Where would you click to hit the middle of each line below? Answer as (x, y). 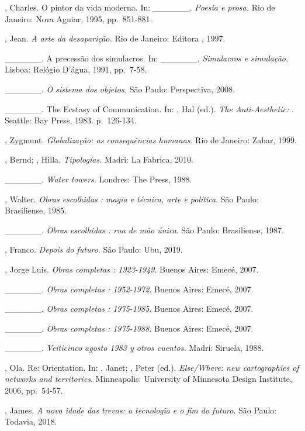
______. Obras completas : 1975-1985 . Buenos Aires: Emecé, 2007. (129, 308)
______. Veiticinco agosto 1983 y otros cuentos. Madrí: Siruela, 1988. (134, 348)
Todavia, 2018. (31, 421)
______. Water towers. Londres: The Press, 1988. (98, 179)
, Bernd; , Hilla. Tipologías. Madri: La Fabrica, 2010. (99, 159)
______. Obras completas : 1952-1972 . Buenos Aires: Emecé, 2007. (129, 289)
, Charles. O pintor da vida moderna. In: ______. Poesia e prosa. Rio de (140, 7)
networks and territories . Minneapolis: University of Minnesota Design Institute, (148, 379)
